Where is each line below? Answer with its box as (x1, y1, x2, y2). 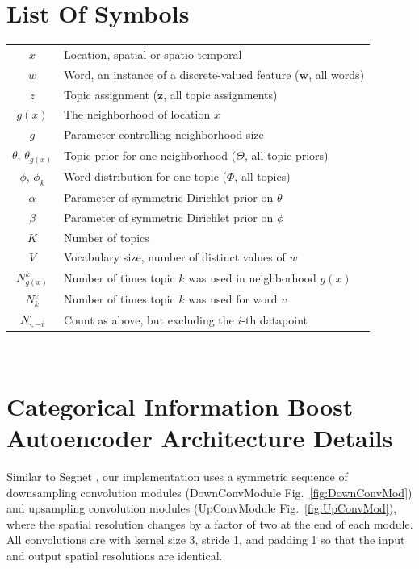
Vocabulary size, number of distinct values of (63, 249, 286, 266)
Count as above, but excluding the (63, 311, 234, 328)
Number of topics (63, 228, 149, 245)
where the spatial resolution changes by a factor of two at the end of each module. (6, 515, 413, 532)
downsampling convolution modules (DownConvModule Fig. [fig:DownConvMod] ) (6, 483, 413, 500)
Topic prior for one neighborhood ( (63, 147, 237, 164)
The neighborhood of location (63, 106, 211, 123)
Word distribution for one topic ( (63, 168, 227, 185)
